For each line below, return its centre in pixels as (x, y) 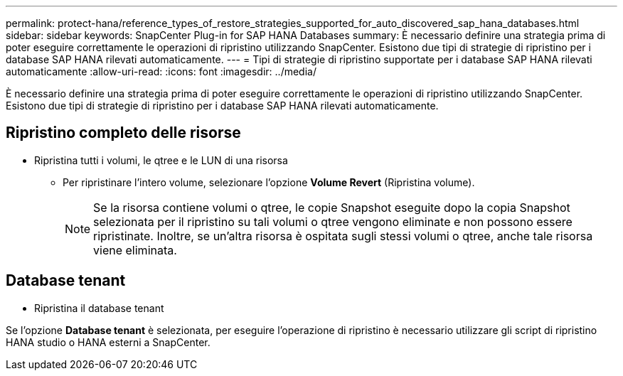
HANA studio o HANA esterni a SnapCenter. (108, 342)
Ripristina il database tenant (99, 308)
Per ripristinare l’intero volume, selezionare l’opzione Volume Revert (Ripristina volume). (269, 182)
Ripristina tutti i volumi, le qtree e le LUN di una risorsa (161, 160)
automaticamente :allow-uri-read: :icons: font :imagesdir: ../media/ (161, 71)
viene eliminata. (135, 250)
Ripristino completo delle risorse (123, 133)
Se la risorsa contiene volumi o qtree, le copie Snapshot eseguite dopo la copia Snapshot (332, 207)
